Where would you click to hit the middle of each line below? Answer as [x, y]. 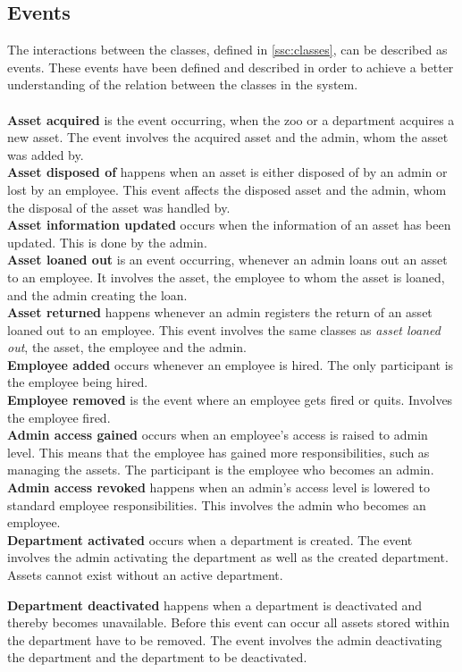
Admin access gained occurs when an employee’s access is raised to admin [218, 435]
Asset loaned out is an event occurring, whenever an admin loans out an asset [227, 260]
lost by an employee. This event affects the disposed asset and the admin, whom [227, 189]
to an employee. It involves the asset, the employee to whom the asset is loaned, [226, 277]
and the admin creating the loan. [97, 294]
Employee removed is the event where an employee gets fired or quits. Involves [230, 400]
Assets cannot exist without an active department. [145, 575]
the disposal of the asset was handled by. [119, 207]
